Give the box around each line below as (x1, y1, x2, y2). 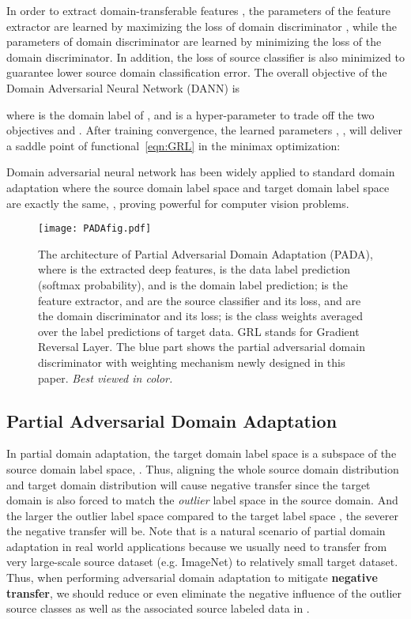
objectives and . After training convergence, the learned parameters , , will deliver (6, 122, 402, 138)
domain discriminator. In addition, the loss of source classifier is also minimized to (6, 48, 405, 65)
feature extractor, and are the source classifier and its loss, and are (38, 292, 361, 308)
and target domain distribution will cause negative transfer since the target (6, 476, 371, 493)
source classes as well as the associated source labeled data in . (6, 600, 310, 617)
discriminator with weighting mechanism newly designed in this (38, 353, 345, 370)
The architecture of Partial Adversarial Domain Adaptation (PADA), (38, 245, 373, 262)
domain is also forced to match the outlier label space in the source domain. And (6, 492, 398, 508)
